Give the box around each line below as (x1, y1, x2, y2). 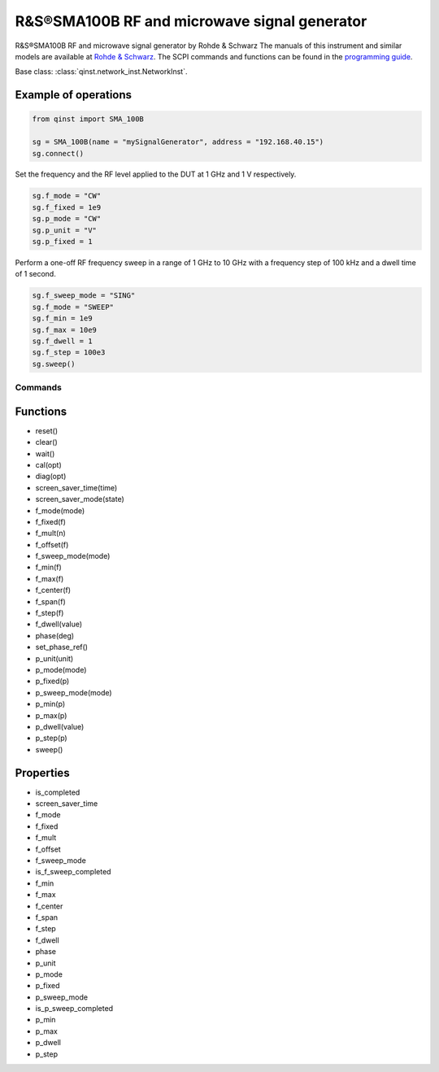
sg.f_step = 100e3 (32, 348, 106, 357)
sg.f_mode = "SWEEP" (32, 302, 114, 312)
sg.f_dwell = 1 (32, 336, 93, 346)
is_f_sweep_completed (35, 867, 111, 877)
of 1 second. (15, 269, 56, 279)
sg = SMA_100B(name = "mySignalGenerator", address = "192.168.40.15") (32, 137, 324, 146)
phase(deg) (35, 630, 75, 640)
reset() (35, 425, 59, 435)
